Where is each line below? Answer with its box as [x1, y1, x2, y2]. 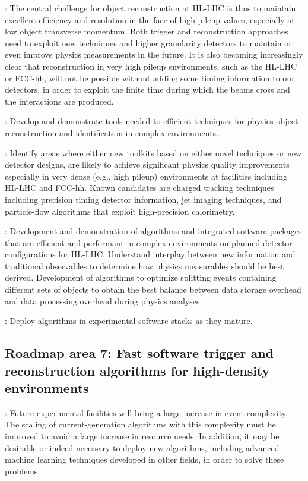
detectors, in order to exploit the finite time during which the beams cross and [5, 83, 290, 96]
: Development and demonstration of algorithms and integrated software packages [5, 225, 302, 237]
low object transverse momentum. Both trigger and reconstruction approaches [5, 25, 288, 37]
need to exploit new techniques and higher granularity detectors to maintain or [5, 36, 292, 49]
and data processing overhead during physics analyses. [5, 294, 202, 307]
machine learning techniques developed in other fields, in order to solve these [5, 453, 284, 466]
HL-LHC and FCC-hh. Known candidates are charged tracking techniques [5, 181, 274, 194]
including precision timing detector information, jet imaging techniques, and [5, 193, 282, 205]
